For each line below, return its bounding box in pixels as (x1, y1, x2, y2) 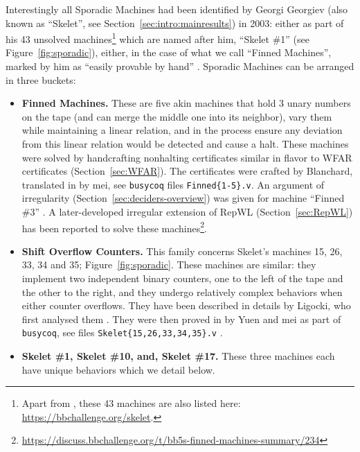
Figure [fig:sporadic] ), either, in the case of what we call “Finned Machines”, (6, 45, 332, 60)
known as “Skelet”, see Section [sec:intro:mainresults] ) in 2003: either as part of (6, 15, 344, 30)
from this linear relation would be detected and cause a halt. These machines (21, 137, 349, 150)
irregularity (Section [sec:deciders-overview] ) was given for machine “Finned (21, 191, 345, 205)
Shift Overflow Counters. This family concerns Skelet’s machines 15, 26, (21, 243, 343, 258)
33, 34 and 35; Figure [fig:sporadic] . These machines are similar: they (21, 257, 316, 272)
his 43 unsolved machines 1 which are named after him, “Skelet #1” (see (6, 30, 310, 46)
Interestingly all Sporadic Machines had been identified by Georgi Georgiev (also (6, 2, 348, 16)
